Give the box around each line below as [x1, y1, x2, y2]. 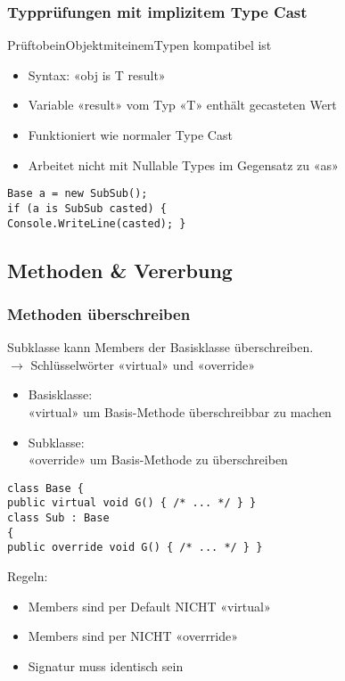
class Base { [7, 481, 84, 495]
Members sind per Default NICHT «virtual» [28, 596, 271, 615]
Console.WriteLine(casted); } [7, 217, 186, 230]
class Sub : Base [7, 512, 110, 525]
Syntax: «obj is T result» [28, 65, 166, 84]
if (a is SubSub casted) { [7, 201, 167, 215]
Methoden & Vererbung [7, 256, 233, 283]
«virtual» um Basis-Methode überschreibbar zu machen [28, 402, 332, 421]
